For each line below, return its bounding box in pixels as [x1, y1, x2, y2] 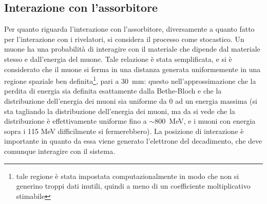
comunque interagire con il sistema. [4, 145, 116, 156]
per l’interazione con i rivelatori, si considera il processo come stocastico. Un [4, 33, 244, 44]
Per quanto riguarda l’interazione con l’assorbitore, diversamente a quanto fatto [4, 24, 255, 34]
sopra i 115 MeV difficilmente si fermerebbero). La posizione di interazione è [4, 125, 244, 136]
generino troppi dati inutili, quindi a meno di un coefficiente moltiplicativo [16, 180, 251, 191]
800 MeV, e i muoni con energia [155, 116, 256, 126]
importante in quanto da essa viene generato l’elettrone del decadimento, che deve [4, 135, 262, 146]
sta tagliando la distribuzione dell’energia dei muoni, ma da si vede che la [4, 105, 235, 116]
